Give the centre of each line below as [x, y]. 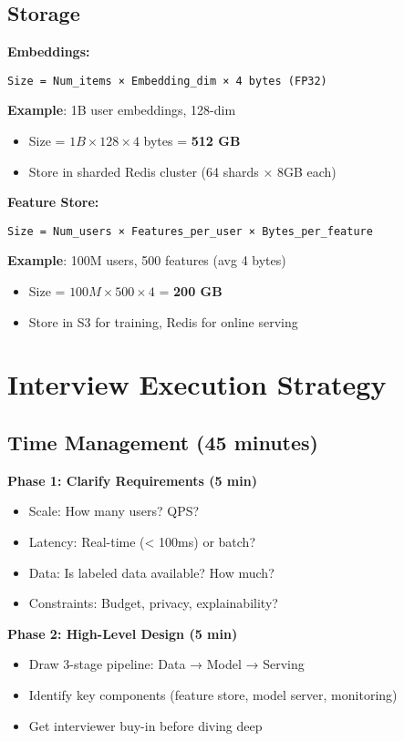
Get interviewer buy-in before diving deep [145, 725]
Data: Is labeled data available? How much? [151, 572]
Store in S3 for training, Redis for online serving [163, 321]
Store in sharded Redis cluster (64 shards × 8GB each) [182, 171]
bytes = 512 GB [192, 141]
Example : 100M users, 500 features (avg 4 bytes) [147, 260]
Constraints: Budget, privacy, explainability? [153, 603]
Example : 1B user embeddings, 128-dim [122, 110]
